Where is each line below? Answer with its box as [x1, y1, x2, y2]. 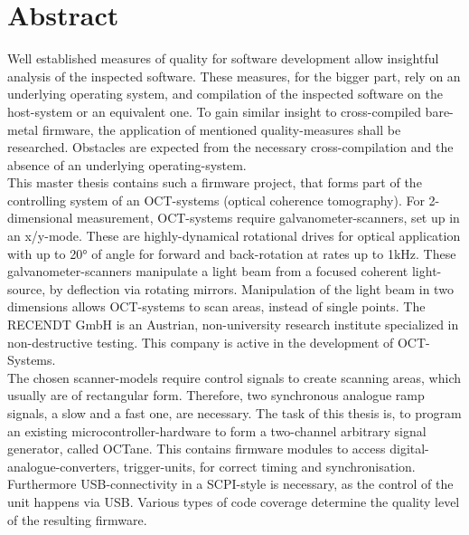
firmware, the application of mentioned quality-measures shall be [42, 119, 401, 139]
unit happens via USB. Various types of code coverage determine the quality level [7, 492, 460, 511]
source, [7, 279, 46, 298]
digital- [389, 439, 429, 458]
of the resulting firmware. [7, 510, 147, 529]
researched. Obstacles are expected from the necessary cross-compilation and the [7, 138, 454, 157]
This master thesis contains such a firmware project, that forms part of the [7, 173, 422, 192]
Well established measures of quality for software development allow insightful [7, 49, 439, 68]
